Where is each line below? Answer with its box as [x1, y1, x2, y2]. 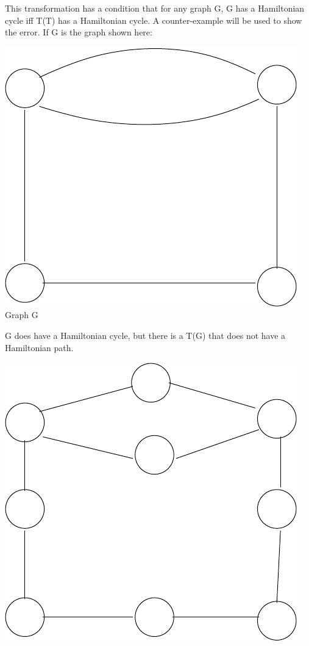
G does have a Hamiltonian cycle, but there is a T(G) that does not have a [5, 328, 286, 341]
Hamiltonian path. [5, 341, 74, 354]
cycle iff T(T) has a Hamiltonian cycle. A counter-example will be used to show [5, 13, 302, 26]
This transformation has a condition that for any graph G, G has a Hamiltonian [5, 2, 305, 14]
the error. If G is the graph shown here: [5, 26, 152, 38]
